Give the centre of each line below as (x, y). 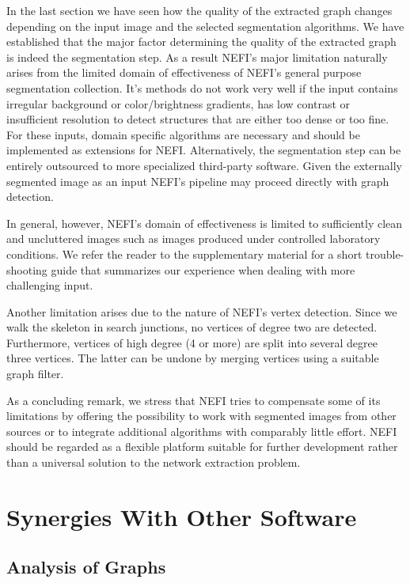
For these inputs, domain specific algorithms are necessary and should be (183, 134)
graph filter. (35, 374)
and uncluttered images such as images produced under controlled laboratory (194, 238)
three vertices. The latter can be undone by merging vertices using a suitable (193, 358)
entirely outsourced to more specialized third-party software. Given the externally (204, 165)
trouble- (385, 254)
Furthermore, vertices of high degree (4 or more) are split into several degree (192, 342)
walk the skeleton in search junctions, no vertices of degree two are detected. (192, 327)
